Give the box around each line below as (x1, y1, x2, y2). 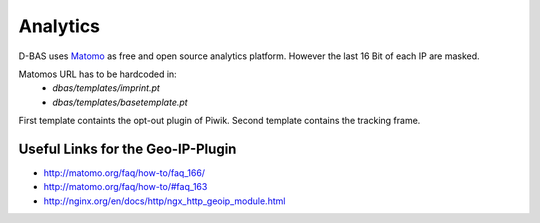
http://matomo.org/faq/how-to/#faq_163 (43, 181, 208, 193)
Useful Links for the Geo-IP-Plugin (18, 140, 237, 157)
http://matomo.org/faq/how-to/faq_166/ (43, 167, 205, 179)
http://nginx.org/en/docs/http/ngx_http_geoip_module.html (43, 195, 286, 207)
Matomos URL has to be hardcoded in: (18, 68, 177, 80)
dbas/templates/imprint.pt (52, 82, 160, 94)
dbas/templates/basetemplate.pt (52, 96, 189, 108)
